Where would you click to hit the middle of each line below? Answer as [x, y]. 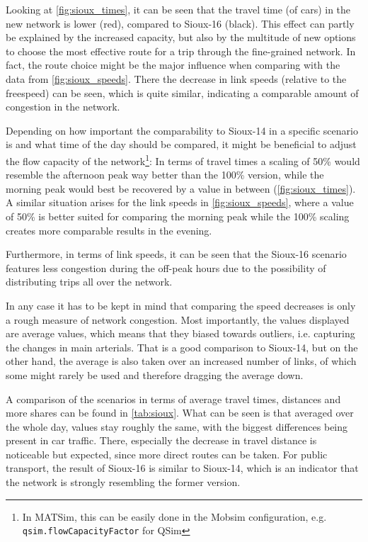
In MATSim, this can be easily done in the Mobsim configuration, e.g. [174, 516]
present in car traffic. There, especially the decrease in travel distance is [161, 440]
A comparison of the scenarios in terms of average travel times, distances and [173, 399]
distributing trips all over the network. [89, 282]
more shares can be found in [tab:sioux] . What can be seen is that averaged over [180, 413]
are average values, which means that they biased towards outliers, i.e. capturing [180, 333]
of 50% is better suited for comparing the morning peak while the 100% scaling [178, 216]
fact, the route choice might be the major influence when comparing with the [173, 65]
